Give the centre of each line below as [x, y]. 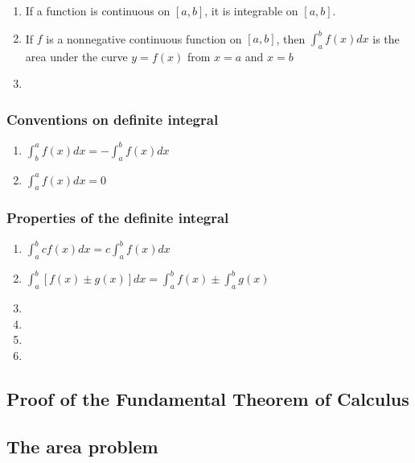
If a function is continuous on [98, 10]
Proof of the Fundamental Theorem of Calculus [208, 398]
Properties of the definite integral [118, 218]
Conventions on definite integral [113, 119]
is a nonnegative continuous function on [144, 38]
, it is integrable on [251, 10]
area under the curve [76, 56]
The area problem [82, 446]
